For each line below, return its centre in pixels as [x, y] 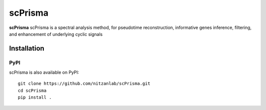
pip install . [35, 97]
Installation [27, 48]
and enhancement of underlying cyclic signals [56, 34]
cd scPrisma [32, 90]
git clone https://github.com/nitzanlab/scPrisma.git [84, 84]
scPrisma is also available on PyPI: [44, 72]
